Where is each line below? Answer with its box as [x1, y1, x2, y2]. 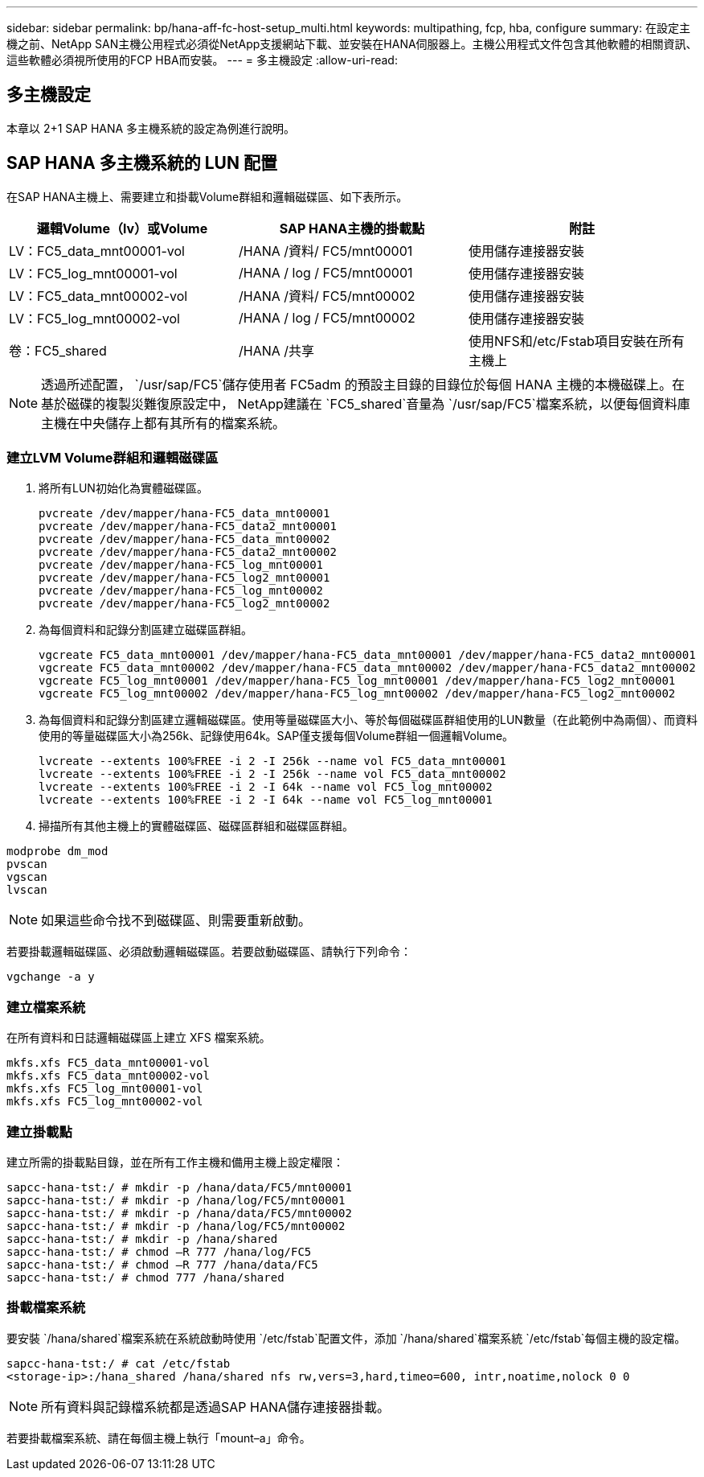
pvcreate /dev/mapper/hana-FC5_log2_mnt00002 [39, 597, 330, 611]
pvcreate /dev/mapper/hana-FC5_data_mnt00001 [39, 507, 330, 520]
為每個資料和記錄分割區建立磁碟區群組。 [39, 623, 252, 637]
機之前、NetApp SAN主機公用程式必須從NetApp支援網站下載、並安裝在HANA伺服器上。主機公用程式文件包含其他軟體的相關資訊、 [6, 37, 698, 51]
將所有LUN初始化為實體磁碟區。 [39, 481, 208, 496]
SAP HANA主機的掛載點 [279, 220, 425, 237]
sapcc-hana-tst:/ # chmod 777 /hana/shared [6, 1270, 284, 1284]
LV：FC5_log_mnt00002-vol [9, 310, 180, 327]
